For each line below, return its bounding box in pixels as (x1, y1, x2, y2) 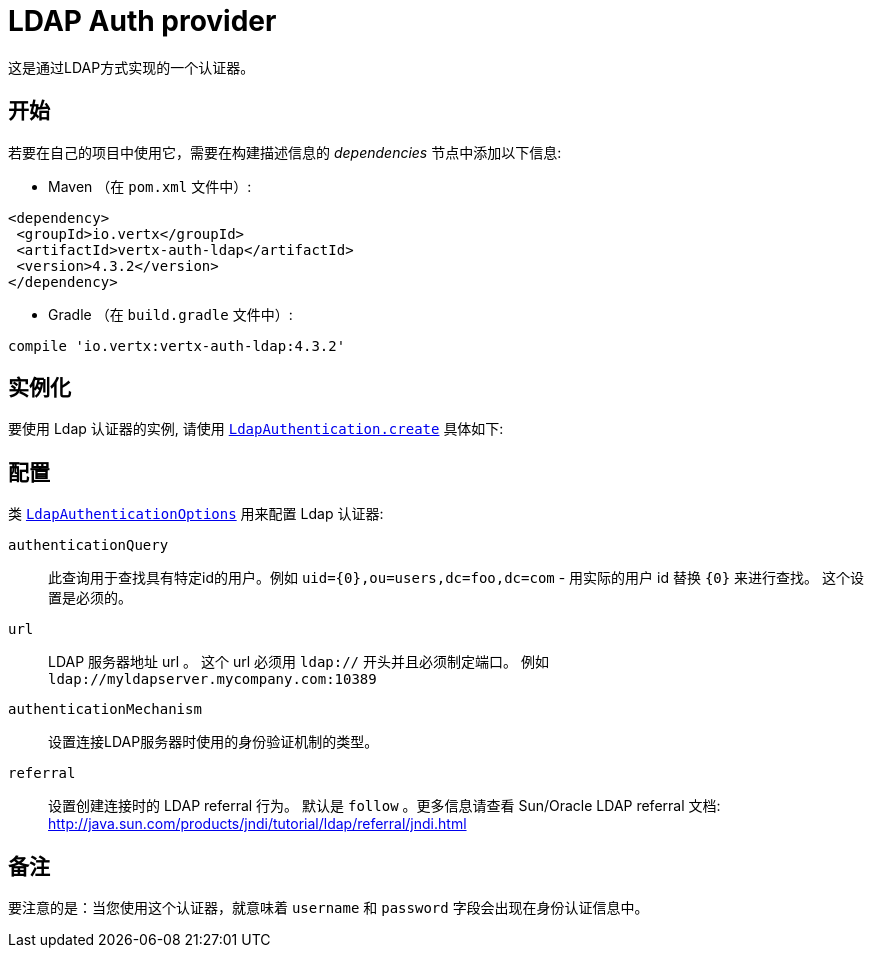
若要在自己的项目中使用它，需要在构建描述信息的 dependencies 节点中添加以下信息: (8, 143, 562, 161)
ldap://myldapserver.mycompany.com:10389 (48, 671, 377, 688)
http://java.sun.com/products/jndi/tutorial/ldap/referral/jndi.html (48, 815, 467, 833)
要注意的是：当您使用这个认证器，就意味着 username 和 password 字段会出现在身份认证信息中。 (8, 899, 649, 917)
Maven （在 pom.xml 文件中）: (48, 177, 252, 195)
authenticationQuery (8, 537, 169, 554)
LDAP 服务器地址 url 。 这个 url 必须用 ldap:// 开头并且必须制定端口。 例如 (48, 653, 549, 671)
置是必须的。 (48, 589, 132, 607)
